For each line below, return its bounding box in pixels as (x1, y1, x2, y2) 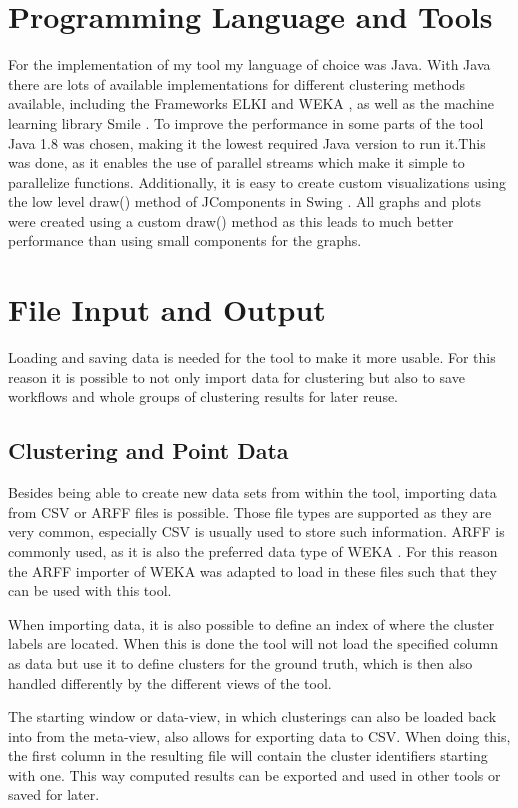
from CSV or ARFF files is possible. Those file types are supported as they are (8, 501, 492, 522)
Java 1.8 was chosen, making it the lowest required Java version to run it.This (8, 132, 486, 153)
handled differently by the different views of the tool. (8, 672, 332, 693)
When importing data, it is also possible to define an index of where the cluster (8, 613, 495, 634)
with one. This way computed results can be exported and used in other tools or (8, 764, 501, 785)
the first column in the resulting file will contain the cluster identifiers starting (8, 745, 488, 766)
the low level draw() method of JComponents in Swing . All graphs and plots (8, 191, 482, 212)
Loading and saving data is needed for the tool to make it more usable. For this (8, 347, 496, 368)
